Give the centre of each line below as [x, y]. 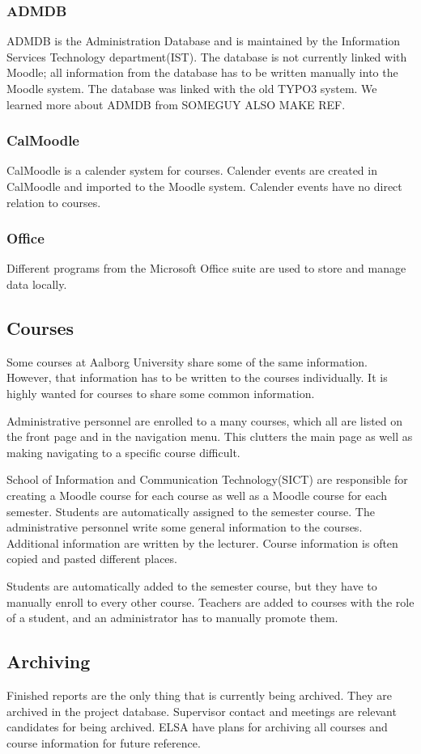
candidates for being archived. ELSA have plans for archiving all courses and [197, 727]
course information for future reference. [104, 742]
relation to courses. [54, 202]
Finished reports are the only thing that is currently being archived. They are [199, 695]
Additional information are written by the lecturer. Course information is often [202, 542]
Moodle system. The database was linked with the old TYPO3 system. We [192, 88]
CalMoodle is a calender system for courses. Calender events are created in [192, 170]
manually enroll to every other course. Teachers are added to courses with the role [210, 602]
